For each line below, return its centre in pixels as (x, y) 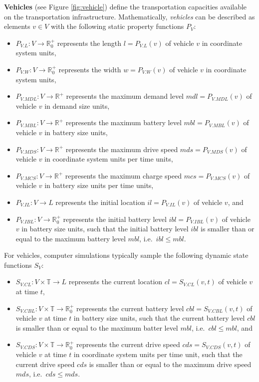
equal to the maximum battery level (71, 238)
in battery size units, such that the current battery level (159, 318)
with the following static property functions (117, 26)
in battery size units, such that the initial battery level (105, 229)
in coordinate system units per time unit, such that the (158, 354)
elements (17, 26)
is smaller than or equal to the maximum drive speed (170, 364)
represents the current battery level (130, 308)
